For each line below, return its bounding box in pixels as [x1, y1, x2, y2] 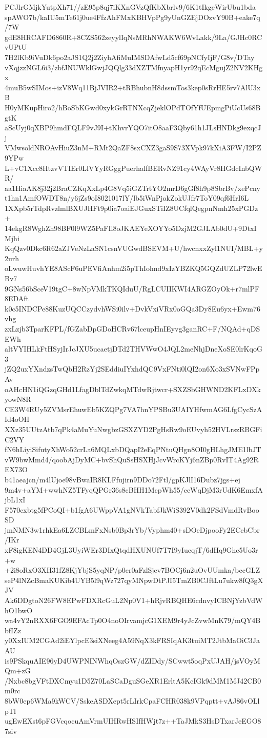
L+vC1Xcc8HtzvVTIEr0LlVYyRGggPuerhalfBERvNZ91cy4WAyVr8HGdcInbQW [5, 162, 262, 173]
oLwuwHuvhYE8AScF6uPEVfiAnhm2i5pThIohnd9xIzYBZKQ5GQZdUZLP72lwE [5, 263, 262, 274]
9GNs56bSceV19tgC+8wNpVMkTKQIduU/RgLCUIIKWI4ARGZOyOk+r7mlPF [5, 283, 260, 294]
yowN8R [5, 394, 31, 404]
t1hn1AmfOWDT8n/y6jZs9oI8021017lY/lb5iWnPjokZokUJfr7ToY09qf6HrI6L [5, 192, 249, 203]
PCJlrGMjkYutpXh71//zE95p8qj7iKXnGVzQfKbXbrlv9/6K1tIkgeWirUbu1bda [5, 2, 256, 12]
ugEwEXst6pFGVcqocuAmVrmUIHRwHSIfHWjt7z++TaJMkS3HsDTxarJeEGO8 [5, 715, 261, 726]
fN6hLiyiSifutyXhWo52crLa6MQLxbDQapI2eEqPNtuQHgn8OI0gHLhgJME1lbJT [5, 444, 261, 455]
